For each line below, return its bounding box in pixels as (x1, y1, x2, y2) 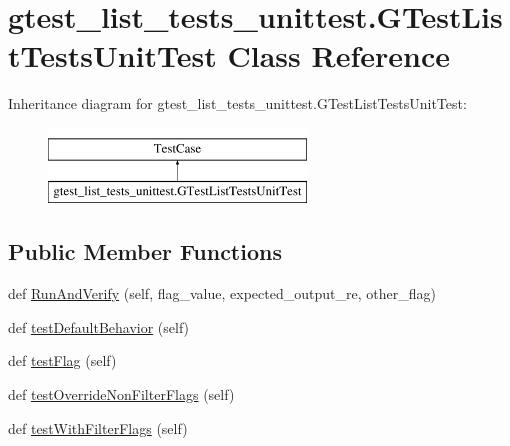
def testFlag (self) (8, 350, 117, 371)
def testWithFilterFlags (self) (8, 417, 188, 438)
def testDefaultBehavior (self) (8, 316, 190, 337)
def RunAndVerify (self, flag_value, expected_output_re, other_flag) (8, 283, 436, 304)
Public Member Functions (8, 236, 282, 267)
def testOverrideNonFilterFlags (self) (8, 384, 235, 405)
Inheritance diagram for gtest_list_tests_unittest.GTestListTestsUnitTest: (8, 93, 467, 114)
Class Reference (227, 35, 450, 76)
